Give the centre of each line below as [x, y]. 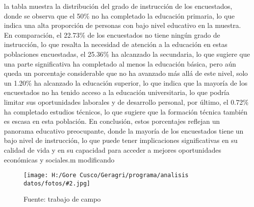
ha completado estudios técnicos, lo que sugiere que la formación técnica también [126, 111]
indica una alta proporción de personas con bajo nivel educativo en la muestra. [123, 25]
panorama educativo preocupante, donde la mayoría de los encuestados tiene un [124, 130]
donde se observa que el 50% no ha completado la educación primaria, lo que [119, 15]
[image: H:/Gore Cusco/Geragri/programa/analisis [106, 175]
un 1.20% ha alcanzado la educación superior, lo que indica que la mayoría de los [126, 82]
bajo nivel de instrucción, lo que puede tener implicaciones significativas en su [121, 140]
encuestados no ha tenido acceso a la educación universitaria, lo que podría [117, 92]
